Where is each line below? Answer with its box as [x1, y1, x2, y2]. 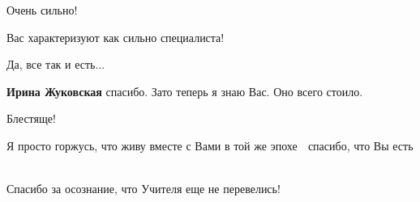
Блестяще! [6, 110, 56, 127]
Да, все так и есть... [6, 56, 105, 73]
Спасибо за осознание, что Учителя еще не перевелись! [6, 180, 281, 197]
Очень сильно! [6, 2, 78, 18]
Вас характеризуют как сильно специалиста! [6, 28, 225, 45]
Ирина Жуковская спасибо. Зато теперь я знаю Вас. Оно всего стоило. [6, 82, 363, 99]
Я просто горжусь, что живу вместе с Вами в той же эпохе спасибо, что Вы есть [6, 137, 414, 154]
